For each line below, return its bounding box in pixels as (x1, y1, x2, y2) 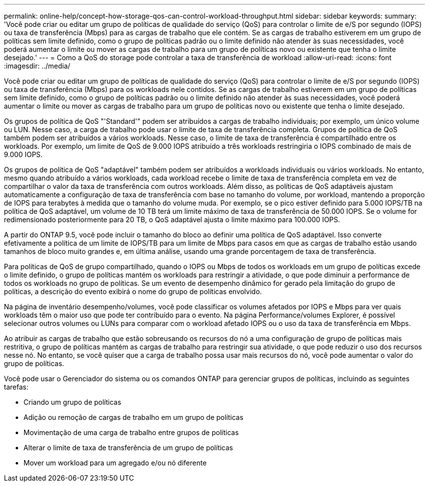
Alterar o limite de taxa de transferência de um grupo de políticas (24, 443, 233, 452)
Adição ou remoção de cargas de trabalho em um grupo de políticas (24, 413, 243, 421)
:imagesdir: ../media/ (4, 62, 71, 70)
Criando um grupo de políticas (24, 398, 121, 406)
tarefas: (4, 383, 28, 391)
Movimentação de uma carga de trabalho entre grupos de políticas (24, 428, 239, 437)
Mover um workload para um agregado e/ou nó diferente (24, 459, 207, 467)
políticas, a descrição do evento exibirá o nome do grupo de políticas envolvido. (4, 287, 262, 296)
